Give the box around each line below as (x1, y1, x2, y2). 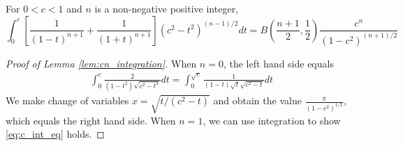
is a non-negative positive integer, (94, 1, 239, 15)
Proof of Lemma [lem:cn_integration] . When (6, 56, 197, 70)
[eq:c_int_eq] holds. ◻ (6, 127, 105, 141)
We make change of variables (6, 93, 129, 108)
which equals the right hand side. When (6, 113, 176, 127)
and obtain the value (213, 93, 302, 108)
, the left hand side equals (223, 56, 334, 70)
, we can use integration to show (203, 113, 341, 127)
